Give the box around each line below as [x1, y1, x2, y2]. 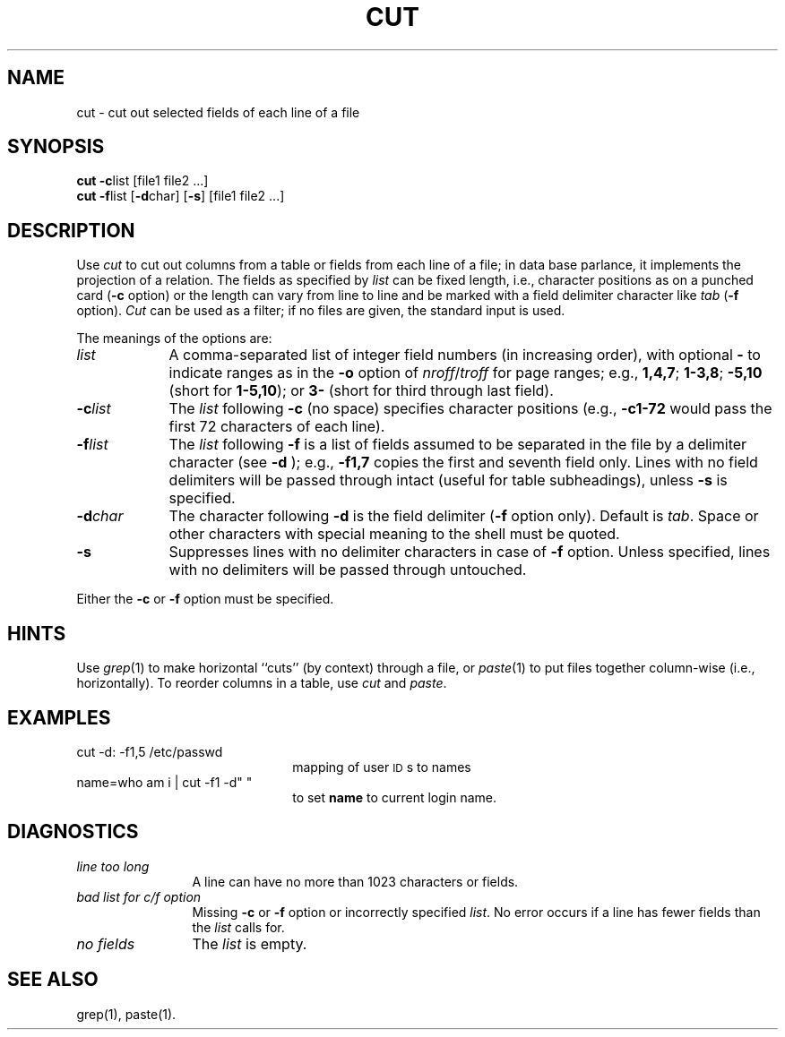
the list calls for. [192, 919, 285, 935]
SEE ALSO [7, 968, 99, 991]
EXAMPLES [7, 706, 111, 729]
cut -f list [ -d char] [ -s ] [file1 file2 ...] [76, 188, 285, 204]
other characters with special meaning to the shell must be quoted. [168, 525, 620, 544]
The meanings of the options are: [76, 330, 272, 347]
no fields [76, 934, 135, 953]
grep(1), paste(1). [76, 1006, 177, 1022]
